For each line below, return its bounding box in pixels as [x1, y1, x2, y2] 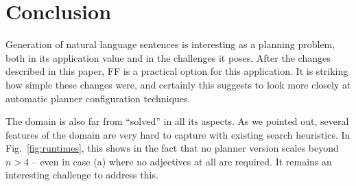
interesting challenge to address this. [5, 167, 158, 182]
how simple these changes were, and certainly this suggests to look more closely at [5, 77, 351, 91]
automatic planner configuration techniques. [5, 91, 191, 105]
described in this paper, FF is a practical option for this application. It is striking [5, 64, 348, 78]
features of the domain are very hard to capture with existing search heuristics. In [5, 127, 351, 141]
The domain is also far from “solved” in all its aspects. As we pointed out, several [5, 114, 349, 128]
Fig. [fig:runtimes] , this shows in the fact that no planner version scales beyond [5, 141, 339, 155]
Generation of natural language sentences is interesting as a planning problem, [5, 37, 335, 51]
